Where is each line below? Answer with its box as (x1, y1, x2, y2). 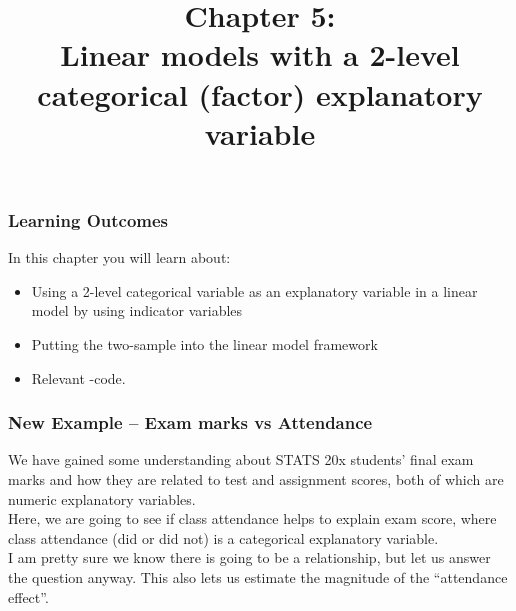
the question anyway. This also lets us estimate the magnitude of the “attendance (8, 566, 508, 587)
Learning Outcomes (8, 207, 169, 232)
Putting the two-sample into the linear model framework (31, 334, 378, 355)
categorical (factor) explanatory (37, 73, 483, 114)
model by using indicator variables (31, 300, 243, 321)
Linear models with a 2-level (60, 34, 460, 75)
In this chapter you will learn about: (8, 247, 231, 268)
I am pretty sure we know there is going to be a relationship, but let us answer (8, 547, 491, 568)
